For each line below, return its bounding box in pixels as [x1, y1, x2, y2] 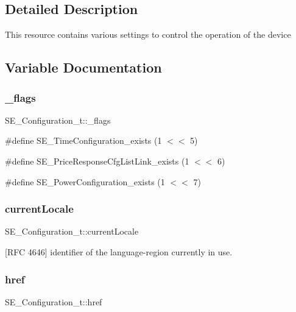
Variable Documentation [5, 58, 162, 77]
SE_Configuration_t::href [5, 295, 102, 308]
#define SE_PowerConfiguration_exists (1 [5, 175, 165, 188]
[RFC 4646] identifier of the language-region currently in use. [5, 245, 233, 258]
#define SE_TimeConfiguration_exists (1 [5, 134, 162, 147]
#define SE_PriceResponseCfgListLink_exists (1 [5, 154, 189, 167]
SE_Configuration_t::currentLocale [5, 225, 139, 238]
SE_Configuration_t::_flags [5, 113, 111, 126]
